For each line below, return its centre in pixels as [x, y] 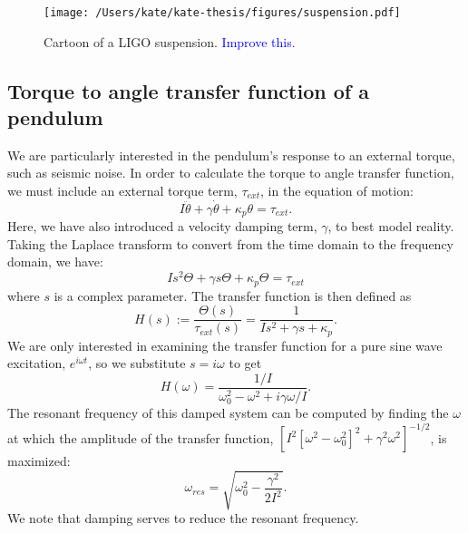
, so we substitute [137, 363]
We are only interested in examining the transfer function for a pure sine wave [225, 345]
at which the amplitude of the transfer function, [141, 437]
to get [245, 363]
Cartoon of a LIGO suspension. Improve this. [170, 41]
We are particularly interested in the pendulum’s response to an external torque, [231, 155]
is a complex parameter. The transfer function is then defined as [233, 295]
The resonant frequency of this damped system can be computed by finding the [228, 413]
